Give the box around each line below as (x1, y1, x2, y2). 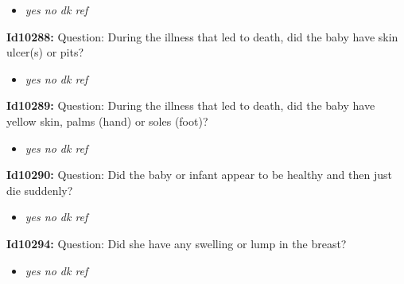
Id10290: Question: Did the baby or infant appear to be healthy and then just (6, 166, 392, 183)
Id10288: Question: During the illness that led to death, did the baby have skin (6, 28, 398, 45)
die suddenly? (6, 181, 73, 198)
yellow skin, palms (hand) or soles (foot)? (6, 112, 208, 129)
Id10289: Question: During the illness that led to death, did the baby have (6, 97, 375, 114)
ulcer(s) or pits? (6, 44, 84, 60)
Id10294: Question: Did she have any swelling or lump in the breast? (6, 235, 347, 251)
